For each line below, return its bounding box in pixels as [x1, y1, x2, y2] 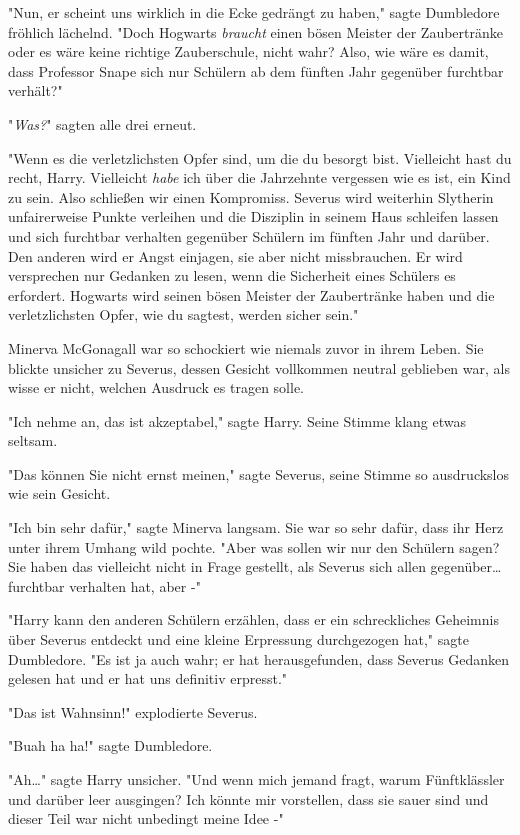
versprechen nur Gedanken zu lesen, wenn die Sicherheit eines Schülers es [8, 265, 456, 286]
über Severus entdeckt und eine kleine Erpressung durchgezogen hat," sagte [8, 629, 469, 650]
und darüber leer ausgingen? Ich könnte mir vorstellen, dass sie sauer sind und [8, 788, 489, 809]
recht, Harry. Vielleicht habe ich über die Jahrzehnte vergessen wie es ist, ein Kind [8, 167, 511, 188]
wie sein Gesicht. [8, 483, 111, 504]
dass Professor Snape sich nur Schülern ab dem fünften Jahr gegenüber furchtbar [8, 60, 504, 81]
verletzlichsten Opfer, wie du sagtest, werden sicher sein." [8, 304, 359, 325]
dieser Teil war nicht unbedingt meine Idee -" [8, 808, 284, 829]
